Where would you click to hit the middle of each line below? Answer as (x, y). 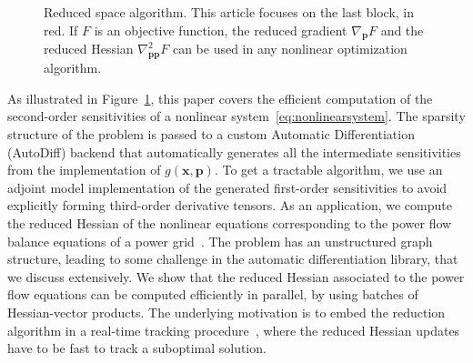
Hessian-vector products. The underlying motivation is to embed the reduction (226, 312)
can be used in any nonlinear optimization (290, 49)
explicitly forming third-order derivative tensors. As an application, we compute (230, 205)
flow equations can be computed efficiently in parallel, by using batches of (213, 294)
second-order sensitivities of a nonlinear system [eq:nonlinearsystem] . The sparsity (236, 116)
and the (402, 30)
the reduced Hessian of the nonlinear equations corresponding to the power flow (230, 222)
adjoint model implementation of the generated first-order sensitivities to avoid (227, 187)
